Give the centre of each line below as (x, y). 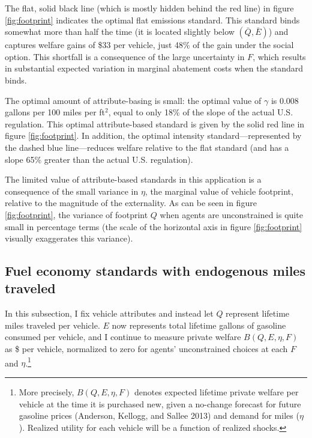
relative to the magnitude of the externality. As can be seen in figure (131, 203)
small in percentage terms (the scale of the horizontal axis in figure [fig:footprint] (154, 226)
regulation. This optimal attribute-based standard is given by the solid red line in (155, 123)
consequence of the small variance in (72, 191)
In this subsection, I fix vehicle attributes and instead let (109, 313)
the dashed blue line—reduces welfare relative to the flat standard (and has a (147, 147)
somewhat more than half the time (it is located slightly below (120, 32)
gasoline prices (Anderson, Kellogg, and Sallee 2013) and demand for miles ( (159, 415)
